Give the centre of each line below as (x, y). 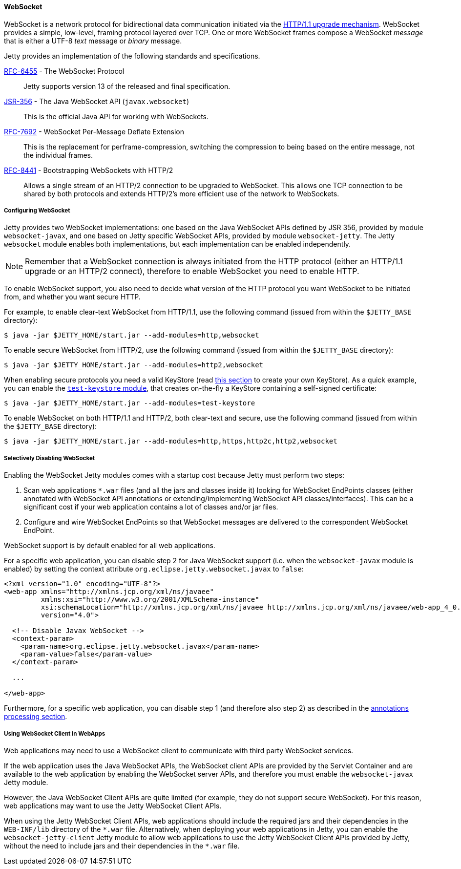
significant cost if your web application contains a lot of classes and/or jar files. (151, 507)
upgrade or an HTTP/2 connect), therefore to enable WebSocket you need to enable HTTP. (192, 271)
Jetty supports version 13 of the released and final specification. (127, 86)
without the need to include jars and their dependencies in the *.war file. (122, 846)
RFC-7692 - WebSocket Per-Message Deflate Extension (94, 131)
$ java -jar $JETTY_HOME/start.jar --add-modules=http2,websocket (134, 365)
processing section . (36, 717)
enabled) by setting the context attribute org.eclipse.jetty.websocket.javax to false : (154, 569)
